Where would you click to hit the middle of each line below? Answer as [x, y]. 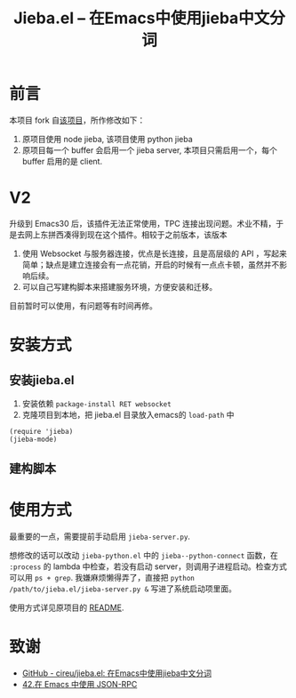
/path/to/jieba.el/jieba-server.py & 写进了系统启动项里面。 [123, 589]
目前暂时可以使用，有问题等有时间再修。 [83, 305]
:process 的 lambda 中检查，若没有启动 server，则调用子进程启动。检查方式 [148, 566]
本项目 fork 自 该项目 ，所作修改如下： [77, 120]
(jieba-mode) [33, 439]
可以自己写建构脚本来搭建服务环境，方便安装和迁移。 [120, 286]
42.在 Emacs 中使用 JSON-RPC [80, 685]
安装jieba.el [42, 380]
